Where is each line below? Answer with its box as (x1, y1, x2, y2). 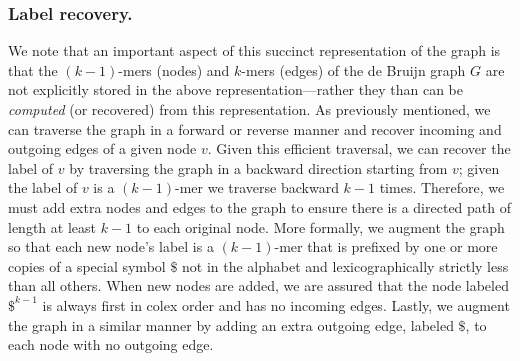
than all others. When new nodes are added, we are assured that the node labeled (8, 275, 509, 296)
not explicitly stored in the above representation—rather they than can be (8, 79, 463, 100)
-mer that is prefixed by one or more (274, 236, 498, 257)
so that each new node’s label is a (8, 236, 214, 257)
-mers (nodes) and (118, 59, 230, 80)
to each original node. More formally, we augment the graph (136, 216, 505, 237)
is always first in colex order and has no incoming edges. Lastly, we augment (42, 294, 510, 315)
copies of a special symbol (8, 255, 166, 276)
